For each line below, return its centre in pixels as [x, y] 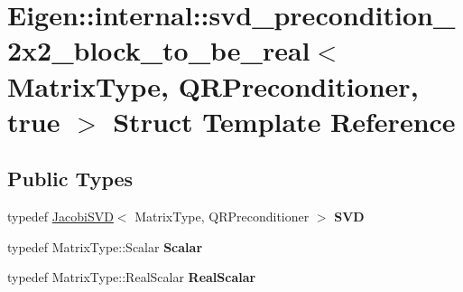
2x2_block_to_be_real [159, 50]
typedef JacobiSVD [60, 217]
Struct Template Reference [284, 121]
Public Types [70, 179]
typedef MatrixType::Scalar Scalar [105, 246]
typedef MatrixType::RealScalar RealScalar [132, 277]
